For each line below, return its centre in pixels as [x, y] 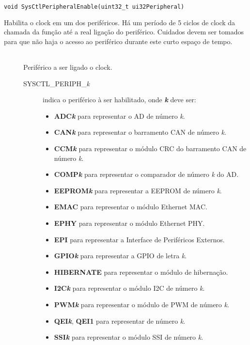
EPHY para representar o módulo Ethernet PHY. [129, 223]
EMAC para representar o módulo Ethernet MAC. [131, 207]
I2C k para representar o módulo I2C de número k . [129, 288]
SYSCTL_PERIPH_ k [56, 83]
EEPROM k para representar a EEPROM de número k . [138, 190]
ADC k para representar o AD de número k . [119, 116]
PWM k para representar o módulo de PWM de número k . [141, 304]
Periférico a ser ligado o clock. [68, 67]
